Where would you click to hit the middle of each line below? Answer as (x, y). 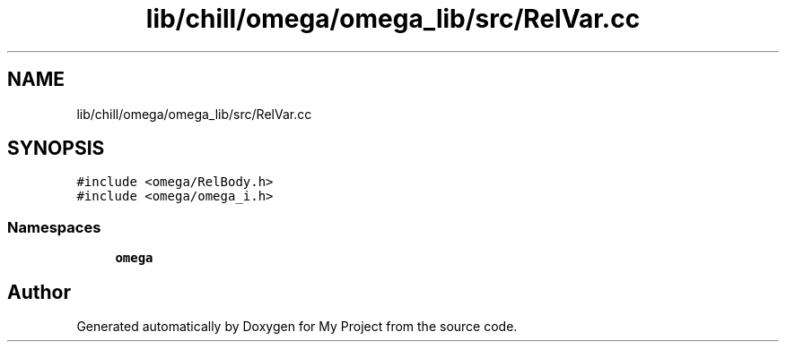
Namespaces (54, 227)
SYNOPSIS (56, 149)
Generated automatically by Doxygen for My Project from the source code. (297, 327)
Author (39, 292)
